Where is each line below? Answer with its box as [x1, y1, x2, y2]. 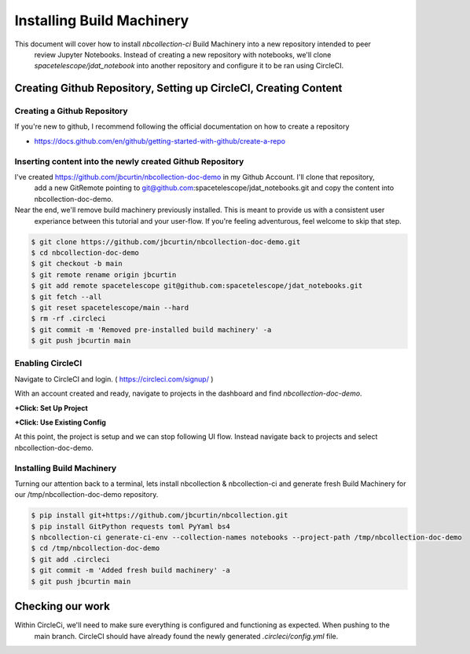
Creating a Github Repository [14, 106, 129, 117]
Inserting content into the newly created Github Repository [14, 155, 244, 166]
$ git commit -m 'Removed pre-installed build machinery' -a [31, 325, 272, 334]
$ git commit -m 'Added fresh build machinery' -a [31, 566, 231, 575]
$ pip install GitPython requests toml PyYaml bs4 [31, 522, 231, 531]
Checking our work [14, 600, 110, 613]
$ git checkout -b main [31, 259, 123, 269]
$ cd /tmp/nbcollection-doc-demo [31, 544, 160, 553]
